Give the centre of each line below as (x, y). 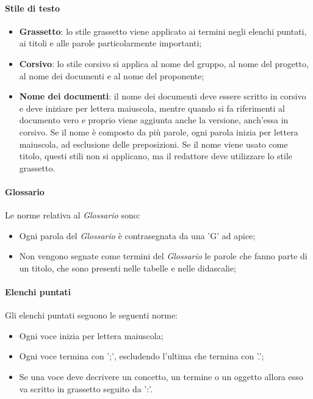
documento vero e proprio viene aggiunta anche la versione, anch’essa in (154, 120)
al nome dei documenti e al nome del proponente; (112, 75)
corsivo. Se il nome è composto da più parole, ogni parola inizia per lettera (159, 131)
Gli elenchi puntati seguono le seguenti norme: (92, 315)
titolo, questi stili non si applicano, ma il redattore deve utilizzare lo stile (156, 156)
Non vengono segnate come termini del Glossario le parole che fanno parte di (163, 256)
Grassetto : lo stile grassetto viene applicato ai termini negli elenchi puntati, (163, 31)
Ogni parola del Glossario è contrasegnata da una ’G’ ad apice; (137, 235)
